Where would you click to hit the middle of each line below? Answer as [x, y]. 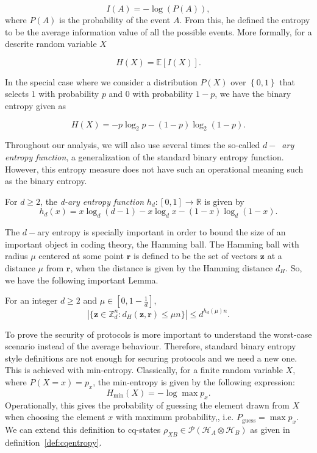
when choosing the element [55, 417]
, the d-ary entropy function [92, 201]
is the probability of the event [115, 20]
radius [16, 256]
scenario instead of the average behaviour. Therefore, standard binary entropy [151, 346]
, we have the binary [253, 94]
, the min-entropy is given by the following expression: [194, 381]
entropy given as [36, 105]
